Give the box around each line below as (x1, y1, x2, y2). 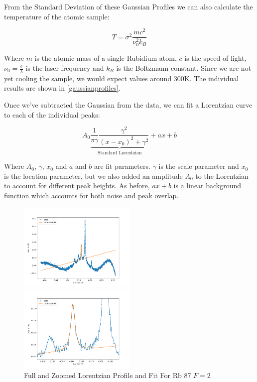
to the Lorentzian (195, 170, 249, 181)
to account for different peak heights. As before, (4, 180, 150, 191)
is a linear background (173, 180, 242, 191)
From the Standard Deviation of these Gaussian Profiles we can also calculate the (4, 1, 253, 11)
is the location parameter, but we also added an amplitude (4, 170, 183, 181)
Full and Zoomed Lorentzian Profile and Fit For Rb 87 (24, 370, 191, 380)
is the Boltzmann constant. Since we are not (116, 63, 252, 73)
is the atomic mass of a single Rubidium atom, (34, 53, 177, 63)
